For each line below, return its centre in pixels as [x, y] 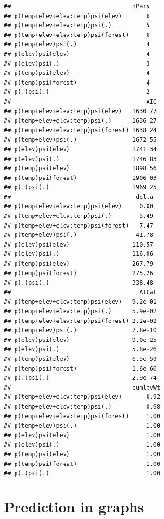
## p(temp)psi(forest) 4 [77, 82]
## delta [79, 197]
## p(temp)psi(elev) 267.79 [79, 264]
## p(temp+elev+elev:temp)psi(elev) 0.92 [82, 397]
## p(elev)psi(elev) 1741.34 [80, 149]
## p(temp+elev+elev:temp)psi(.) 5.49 [79, 216]
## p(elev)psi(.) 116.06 [79, 254]
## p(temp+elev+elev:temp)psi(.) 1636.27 [80, 121]
